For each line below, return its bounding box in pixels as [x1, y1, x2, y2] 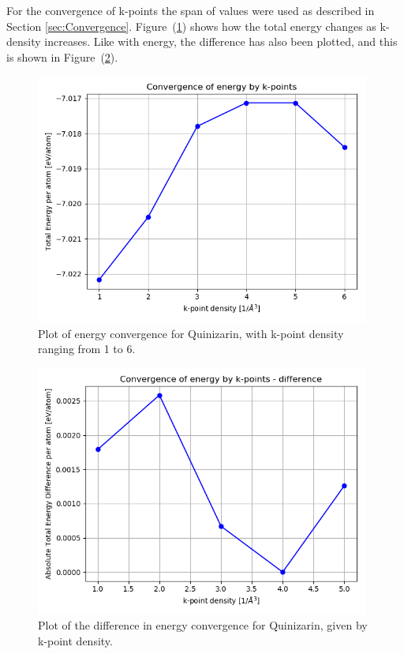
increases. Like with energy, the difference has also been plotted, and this [44, 33, 398, 50]
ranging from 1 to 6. [38, 340, 136, 357]
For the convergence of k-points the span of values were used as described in [6, 2, 375, 18]
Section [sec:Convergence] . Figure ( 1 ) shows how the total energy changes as [6, 17, 376, 34]
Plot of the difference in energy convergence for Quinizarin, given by [38, 617, 368, 633]
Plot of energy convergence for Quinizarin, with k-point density [38, 325, 344, 341]
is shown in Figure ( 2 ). [6, 48, 118, 65]
